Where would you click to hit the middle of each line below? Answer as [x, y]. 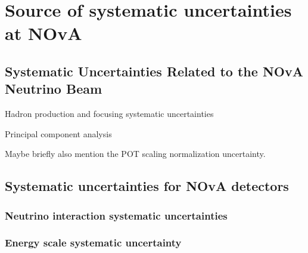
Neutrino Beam [54, 89]
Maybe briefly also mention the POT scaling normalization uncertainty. [135, 154]
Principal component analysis [58, 133]
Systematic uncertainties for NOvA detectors [147, 186]
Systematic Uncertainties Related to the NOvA [154, 71]
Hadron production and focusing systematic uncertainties [109, 114]
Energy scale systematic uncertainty [93, 243]
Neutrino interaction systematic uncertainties [116, 215]
